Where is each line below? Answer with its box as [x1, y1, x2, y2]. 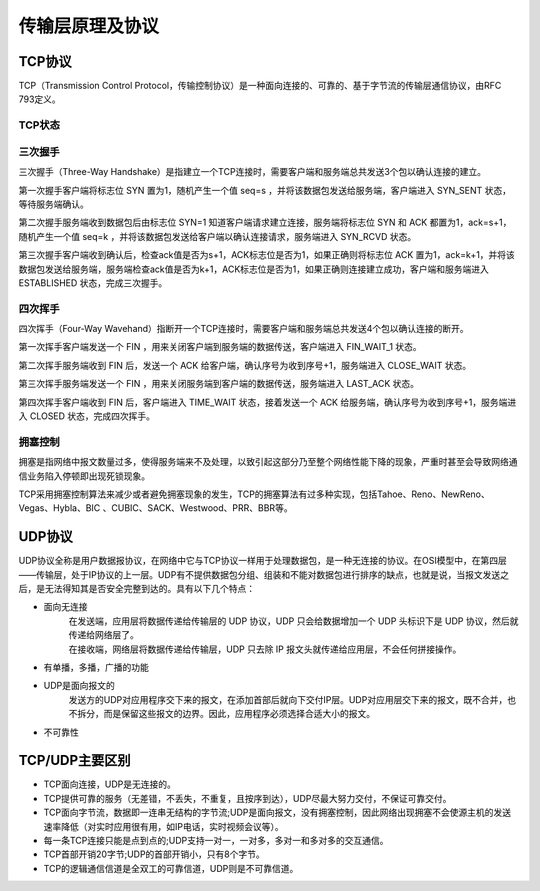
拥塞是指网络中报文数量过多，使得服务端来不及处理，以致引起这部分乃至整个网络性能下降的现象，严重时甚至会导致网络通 [18, 456, 518, 468]
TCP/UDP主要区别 [18, 752, 131, 769]
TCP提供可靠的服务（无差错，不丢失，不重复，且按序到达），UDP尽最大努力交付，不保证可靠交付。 [43, 792, 452, 804]
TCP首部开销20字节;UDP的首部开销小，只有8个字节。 [43, 848, 265, 860]
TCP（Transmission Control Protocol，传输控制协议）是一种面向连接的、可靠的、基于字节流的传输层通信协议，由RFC [18, 80, 502, 92]
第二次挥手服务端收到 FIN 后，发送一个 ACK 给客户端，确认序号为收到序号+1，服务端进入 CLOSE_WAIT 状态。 [18, 359, 472, 371]
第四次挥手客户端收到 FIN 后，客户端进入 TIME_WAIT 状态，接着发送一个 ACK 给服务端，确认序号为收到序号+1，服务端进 [18, 396, 517, 408]
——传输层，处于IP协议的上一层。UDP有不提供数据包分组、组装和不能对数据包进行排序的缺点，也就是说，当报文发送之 [18, 568, 510, 580]
